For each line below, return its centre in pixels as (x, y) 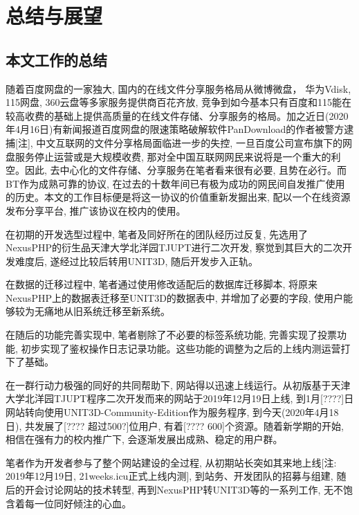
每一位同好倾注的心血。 (78, 503)
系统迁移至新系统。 (126, 311)
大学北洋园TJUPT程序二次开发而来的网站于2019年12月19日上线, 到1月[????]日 (180, 398)
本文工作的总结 (56, 59)
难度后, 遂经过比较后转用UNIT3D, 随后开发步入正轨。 (136, 261)
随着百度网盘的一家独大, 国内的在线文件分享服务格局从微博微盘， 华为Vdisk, (178, 88)
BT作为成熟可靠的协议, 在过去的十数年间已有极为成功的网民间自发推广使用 (175, 183)
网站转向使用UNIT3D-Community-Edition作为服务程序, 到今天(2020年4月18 (172, 412)
